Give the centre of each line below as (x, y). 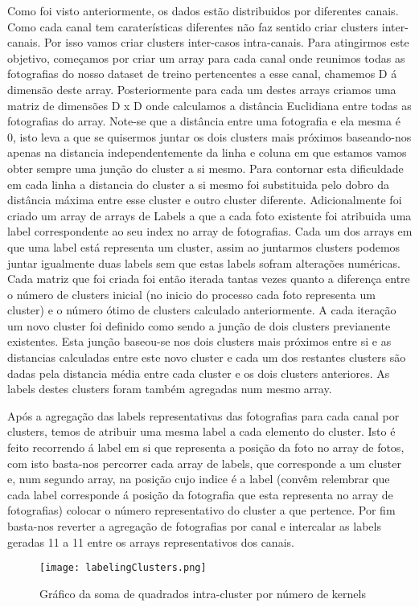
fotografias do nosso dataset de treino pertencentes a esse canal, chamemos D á (202, 74)
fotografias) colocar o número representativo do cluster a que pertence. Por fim (201, 510)
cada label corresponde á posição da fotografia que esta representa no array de (200, 494)
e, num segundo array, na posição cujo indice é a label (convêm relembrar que (199, 479)
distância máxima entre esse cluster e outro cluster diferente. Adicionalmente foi (205, 200)
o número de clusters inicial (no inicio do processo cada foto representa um (191, 294)
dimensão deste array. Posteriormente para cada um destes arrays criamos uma (202, 89)
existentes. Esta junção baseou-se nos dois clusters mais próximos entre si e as (199, 341)
